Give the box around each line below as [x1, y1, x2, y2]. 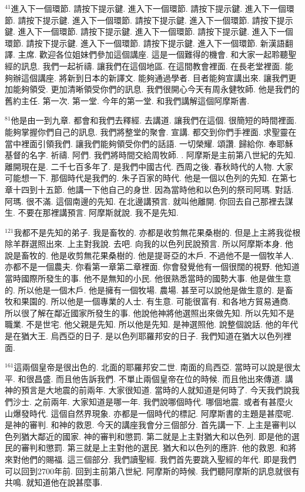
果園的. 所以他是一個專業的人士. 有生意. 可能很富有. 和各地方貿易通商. [21, 295, 291, 307]
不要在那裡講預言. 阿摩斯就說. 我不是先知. [18, 206, 179, 219]
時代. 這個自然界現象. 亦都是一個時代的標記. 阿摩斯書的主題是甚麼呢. [29, 407, 294, 419]
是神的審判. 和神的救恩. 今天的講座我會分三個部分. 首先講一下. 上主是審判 [5, 419, 289, 431]
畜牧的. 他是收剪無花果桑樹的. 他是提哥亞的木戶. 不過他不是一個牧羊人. [21, 249, 294, 261]
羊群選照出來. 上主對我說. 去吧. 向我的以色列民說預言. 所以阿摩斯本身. [12, 237, 283, 250]
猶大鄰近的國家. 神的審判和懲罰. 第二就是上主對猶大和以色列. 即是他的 [21, 430, 291, 442]
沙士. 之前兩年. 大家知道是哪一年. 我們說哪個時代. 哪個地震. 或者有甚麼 [12, 396, 285, 407]
